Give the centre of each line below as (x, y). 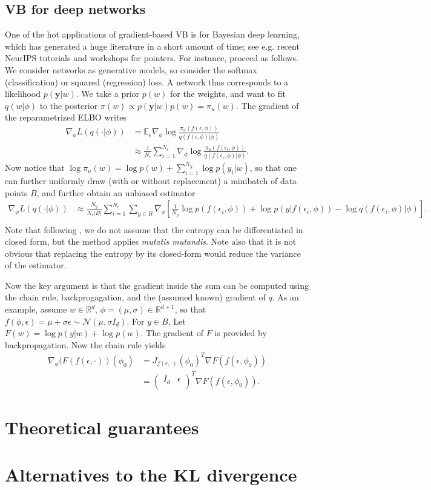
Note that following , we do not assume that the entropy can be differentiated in (154, 229)
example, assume (36, 309)
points (16, 192)
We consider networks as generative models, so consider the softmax (131, 69)
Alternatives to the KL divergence (151, 475)
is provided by (241, 333)
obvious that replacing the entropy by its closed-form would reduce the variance (153, 253)
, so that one (273, 167)
